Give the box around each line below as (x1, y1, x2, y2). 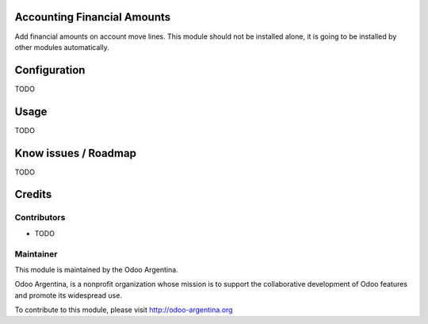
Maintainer (14, 248, 58, 259)
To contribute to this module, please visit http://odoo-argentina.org (14, 305, 233, 314)
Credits (14, 188, 52, 201)
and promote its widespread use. (14, 290, 123, 300)
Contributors (14, 212, 66, 223)
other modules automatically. (14, 42, 110, 51)
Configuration (14, 63, 86, 77)
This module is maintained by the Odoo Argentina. (14, 265, 178, 274)
